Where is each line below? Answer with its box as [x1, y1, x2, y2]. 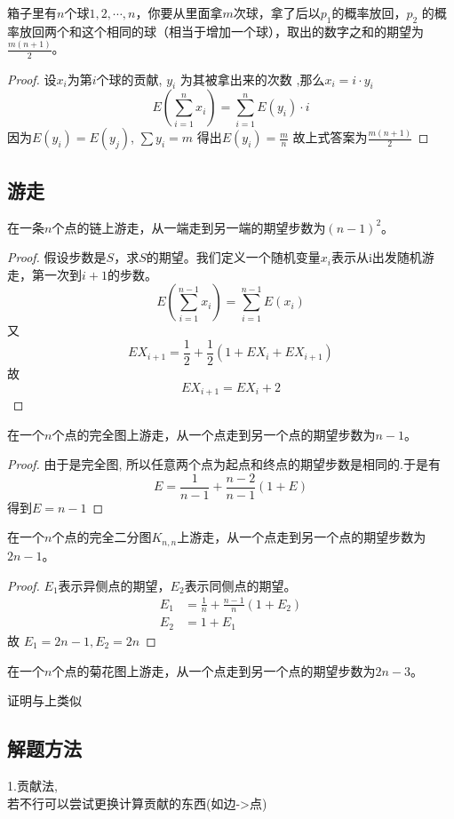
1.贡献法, [7, 775, 58, 794]
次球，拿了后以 [233, 4, 321, 21]
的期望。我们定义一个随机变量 [146, 248, 321, 266]
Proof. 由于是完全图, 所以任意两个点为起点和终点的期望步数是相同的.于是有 [7, 455, 441, 473]
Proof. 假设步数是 [7, 248, 107, 266]
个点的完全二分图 [52, 528, 152, 546]
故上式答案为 [292, 128, 368, 147]
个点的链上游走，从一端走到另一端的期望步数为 [52, 218, 326, 236]
